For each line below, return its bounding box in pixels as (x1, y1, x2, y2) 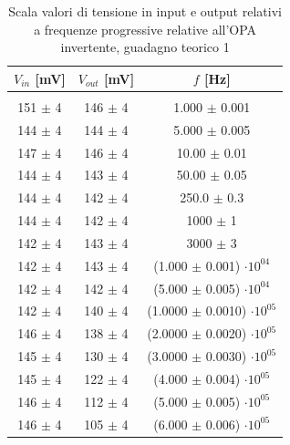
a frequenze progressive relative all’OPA (34, 19, 257, 38)
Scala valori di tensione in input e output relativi (8, 2, 282, 20)
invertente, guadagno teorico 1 (60, 37, 230, 57)
